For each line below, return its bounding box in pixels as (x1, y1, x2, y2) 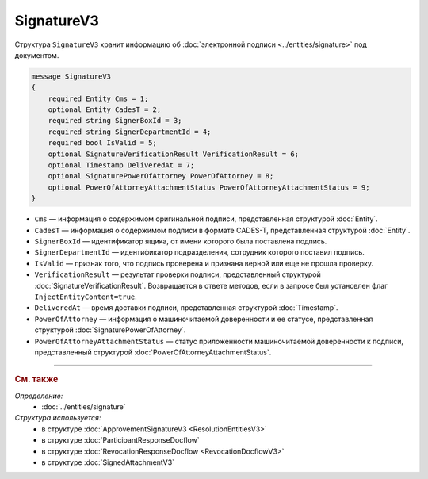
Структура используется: (14, 413, 101, 423)
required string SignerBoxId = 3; (48, 116, 182, 125)
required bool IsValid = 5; (48, 139, 158, 148)
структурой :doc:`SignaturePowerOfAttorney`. (34, 325, 186, 335)
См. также (14, 374, 59, 385)
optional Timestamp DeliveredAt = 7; (48, 161, 195, 170)
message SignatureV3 (31, 71, 111, 81)
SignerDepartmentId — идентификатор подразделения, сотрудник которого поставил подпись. (34, 247, 365, 257)
